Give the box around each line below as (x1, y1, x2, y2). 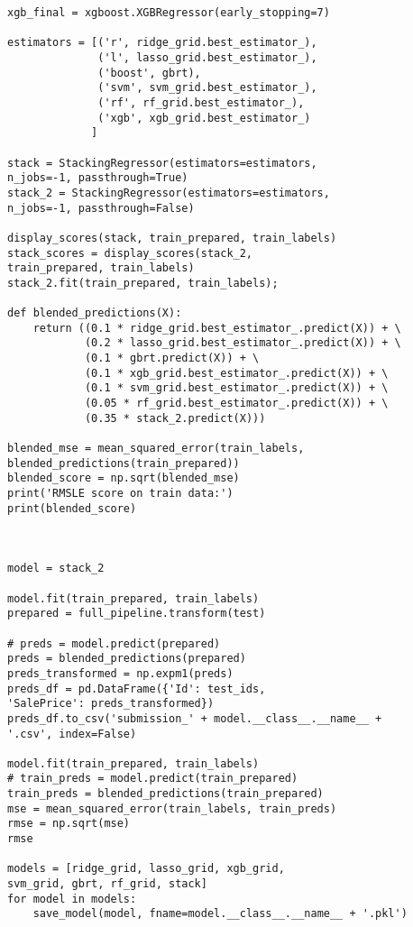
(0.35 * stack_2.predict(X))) (84, 411, 266, 425)
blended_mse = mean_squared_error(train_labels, (7, 442, 305, 455)
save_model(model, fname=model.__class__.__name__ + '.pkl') (32, 907, 408, 921)
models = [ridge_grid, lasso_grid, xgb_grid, (7, 862, 285, 876)
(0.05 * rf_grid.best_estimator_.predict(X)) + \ (84, 397, 389, 410)
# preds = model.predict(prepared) (7, 637, 221, 650)
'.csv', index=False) (7, 727, 137, 740)
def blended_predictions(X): (7, 307, 182, 320)
